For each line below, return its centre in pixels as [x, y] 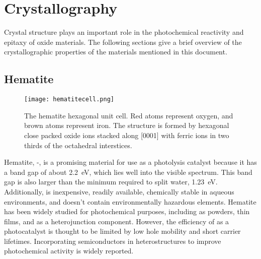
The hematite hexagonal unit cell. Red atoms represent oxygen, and [129, 115]
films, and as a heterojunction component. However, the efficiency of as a [117, 221]
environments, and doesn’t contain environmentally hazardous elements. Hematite [130, 201]
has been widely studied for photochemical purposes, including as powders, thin [127, 211]
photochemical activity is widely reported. [69, 251]
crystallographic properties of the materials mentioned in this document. [116, 52]
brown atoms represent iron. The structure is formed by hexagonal [127, 125]
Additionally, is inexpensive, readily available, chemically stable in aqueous [119, 191]
